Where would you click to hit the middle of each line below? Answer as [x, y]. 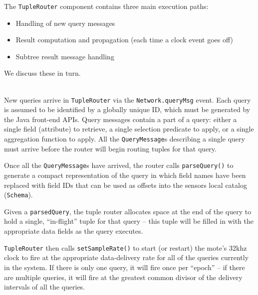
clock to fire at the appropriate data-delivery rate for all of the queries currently [127, 257]
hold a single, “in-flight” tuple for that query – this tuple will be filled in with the [129, 221]
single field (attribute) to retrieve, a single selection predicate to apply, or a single [129, 129]
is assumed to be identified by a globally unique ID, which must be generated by [127, 109]
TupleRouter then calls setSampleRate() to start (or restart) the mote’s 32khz [126, 247]
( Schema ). [18, 195]
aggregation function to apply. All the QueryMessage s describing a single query [125, 139]
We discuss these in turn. [42, 73]
